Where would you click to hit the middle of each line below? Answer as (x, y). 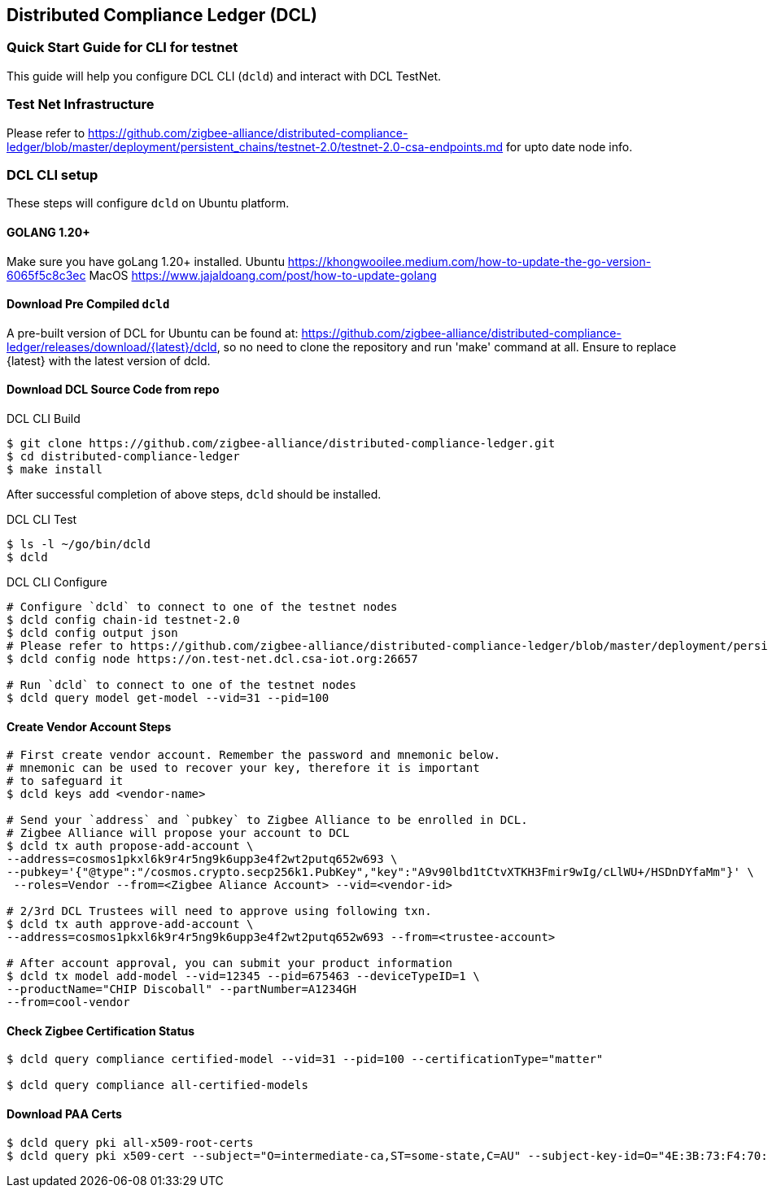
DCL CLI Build (44, 418)
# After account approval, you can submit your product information (229, 963)
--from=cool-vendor (68, 1002)
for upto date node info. (569, 146)
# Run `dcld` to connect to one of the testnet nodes (181, 684)
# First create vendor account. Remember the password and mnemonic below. (253, 755)
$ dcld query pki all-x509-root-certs (130, 1142)
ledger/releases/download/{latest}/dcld (112, 346)
